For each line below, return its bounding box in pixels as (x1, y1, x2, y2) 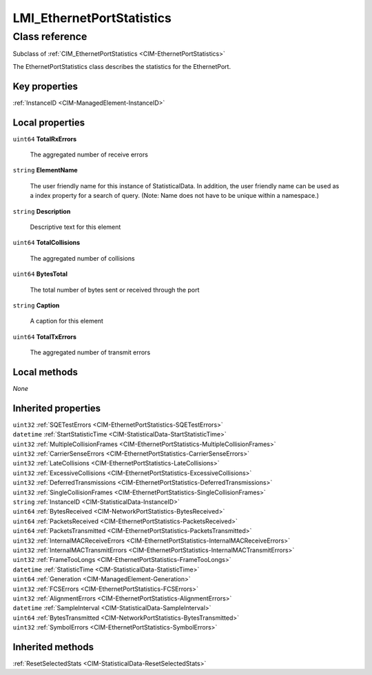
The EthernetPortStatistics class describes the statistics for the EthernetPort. (12, 62, 231, 70)
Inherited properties (12, 402, 101, 414)
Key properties (12, 80, 79, 92)
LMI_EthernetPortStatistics (12, 10, 172, 26)
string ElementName (12, 166, 79, 174)
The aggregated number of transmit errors (30, 348, 151, 356)
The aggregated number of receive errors (30, 150, 148, 159)
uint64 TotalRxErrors (12, 134, 77, 143)
